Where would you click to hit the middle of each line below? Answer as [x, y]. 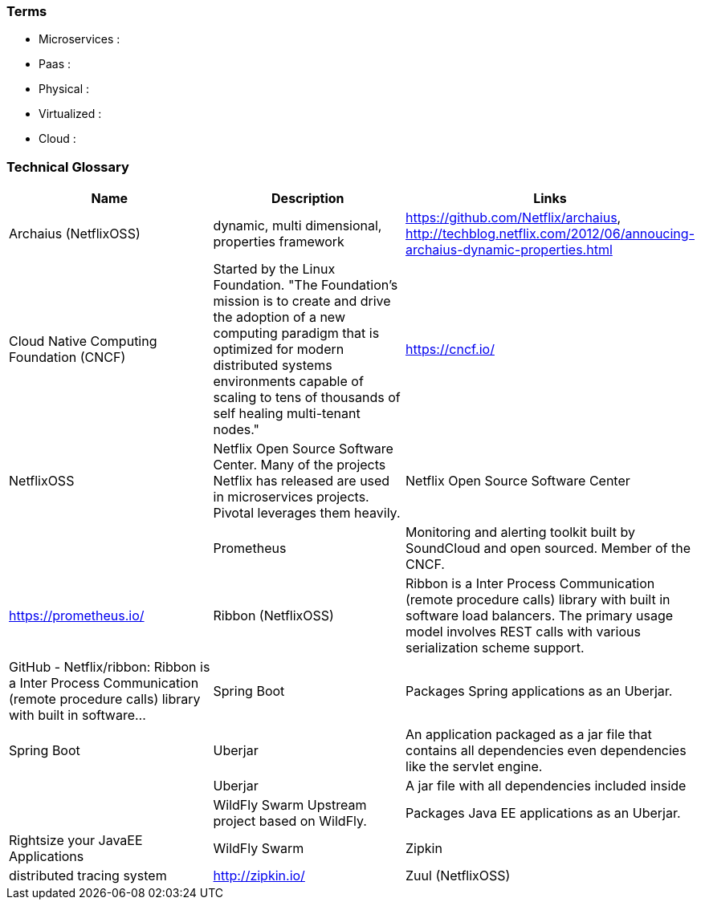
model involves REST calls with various [523, 632]
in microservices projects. [291, 497]
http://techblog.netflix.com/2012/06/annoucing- [550, 234]
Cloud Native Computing [83, 341]
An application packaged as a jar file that [529, 735]
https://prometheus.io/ [77, 616]
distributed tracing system [88, 876]
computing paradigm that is [296, 333]
